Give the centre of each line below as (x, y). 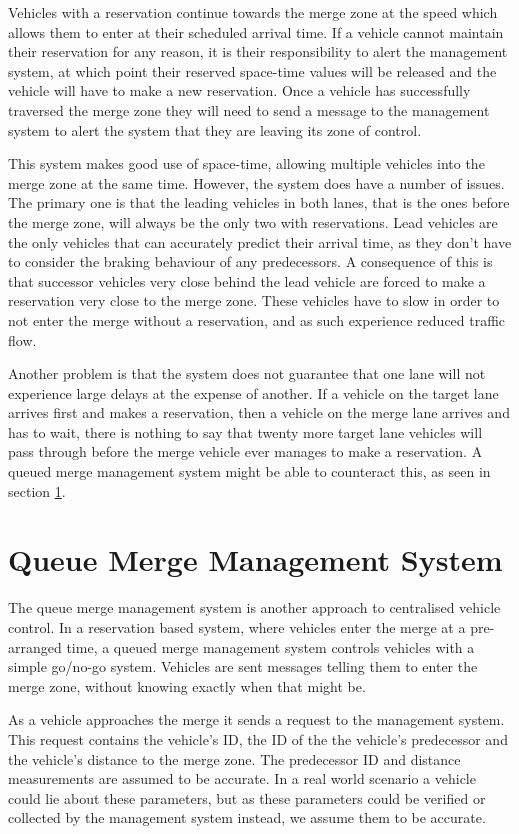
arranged (35, 646)
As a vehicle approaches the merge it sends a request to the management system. (256, 719)
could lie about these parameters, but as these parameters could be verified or (247, 797)
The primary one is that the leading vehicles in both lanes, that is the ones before (259, 202)
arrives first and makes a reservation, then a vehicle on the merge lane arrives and (259, 412)
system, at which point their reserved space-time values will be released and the (252, 70)
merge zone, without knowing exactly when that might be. (187, 685)
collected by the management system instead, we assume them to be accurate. (247, 817)
